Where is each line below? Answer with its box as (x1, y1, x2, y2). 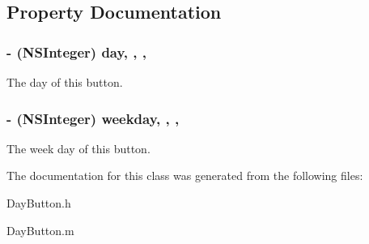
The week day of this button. (6, 139, 151, 156)
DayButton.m (6, 221, 74, 238)
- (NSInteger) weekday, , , (6, 108, 180, 128)
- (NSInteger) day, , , (6, 41, 146, 62)
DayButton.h (6, 195, 71, 211)
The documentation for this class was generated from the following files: (6, 167, 363, 184)
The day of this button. (6, 74, 123, 90)
